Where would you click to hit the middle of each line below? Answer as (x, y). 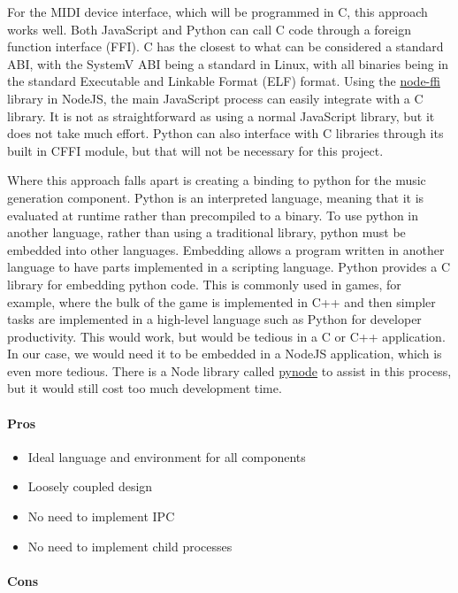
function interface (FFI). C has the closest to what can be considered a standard (225, 46)
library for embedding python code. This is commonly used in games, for (204, 284)
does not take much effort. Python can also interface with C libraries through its (225, 133)
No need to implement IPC (101, 516)
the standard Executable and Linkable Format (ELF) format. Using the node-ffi (224, 81)
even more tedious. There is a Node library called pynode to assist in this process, (229, 370)
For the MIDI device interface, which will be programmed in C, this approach (218, 12)
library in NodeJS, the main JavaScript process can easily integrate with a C (215, 98)
